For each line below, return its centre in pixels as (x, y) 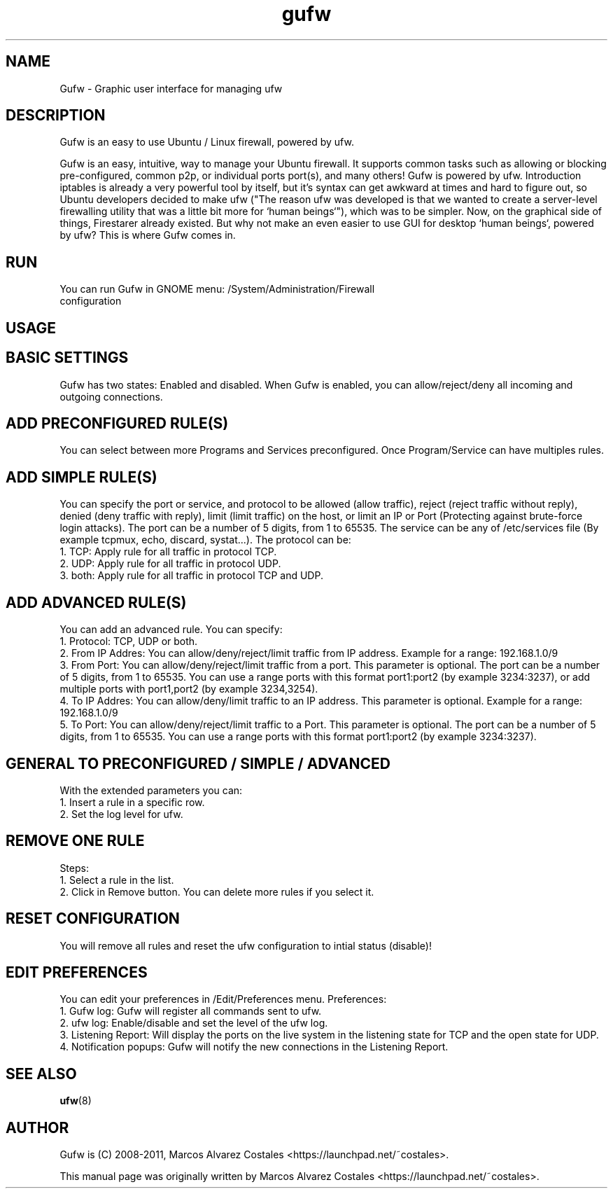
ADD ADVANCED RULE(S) (96, 602)
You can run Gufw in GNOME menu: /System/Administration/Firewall (217, 289)
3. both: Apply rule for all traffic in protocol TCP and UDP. (191, 576)
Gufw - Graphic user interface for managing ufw (171, 88)
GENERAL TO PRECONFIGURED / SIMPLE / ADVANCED (198, 763)
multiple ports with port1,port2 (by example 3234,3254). (189, 689)
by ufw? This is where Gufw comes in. (148, 235)
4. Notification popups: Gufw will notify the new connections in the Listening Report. (254, 1047)
